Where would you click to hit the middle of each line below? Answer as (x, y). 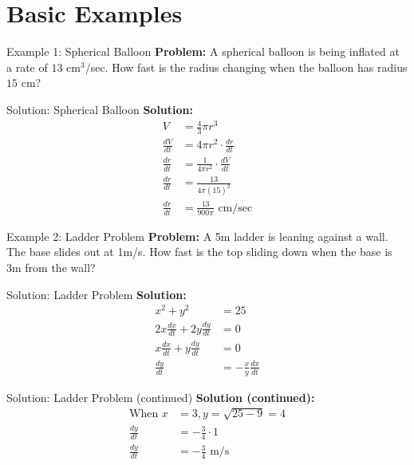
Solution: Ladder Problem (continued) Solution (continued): (161, 397)
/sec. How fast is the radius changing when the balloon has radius (246, 67)
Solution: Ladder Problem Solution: (97, 294)
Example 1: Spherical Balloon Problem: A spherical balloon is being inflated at (203, 51)
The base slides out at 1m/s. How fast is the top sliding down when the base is (199, 252)
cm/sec (235, 208)
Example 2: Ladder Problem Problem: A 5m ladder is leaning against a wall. (197, 236)
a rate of (27, 67)
